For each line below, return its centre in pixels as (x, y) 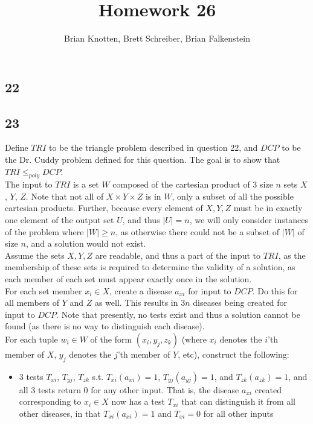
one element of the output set (60, 220)
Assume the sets (35, 255)
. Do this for (275, 290)
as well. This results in (136, 302)
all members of (32, 302)
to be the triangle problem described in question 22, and (153, 147)
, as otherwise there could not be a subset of (198, 231)
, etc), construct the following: (234, 354)
